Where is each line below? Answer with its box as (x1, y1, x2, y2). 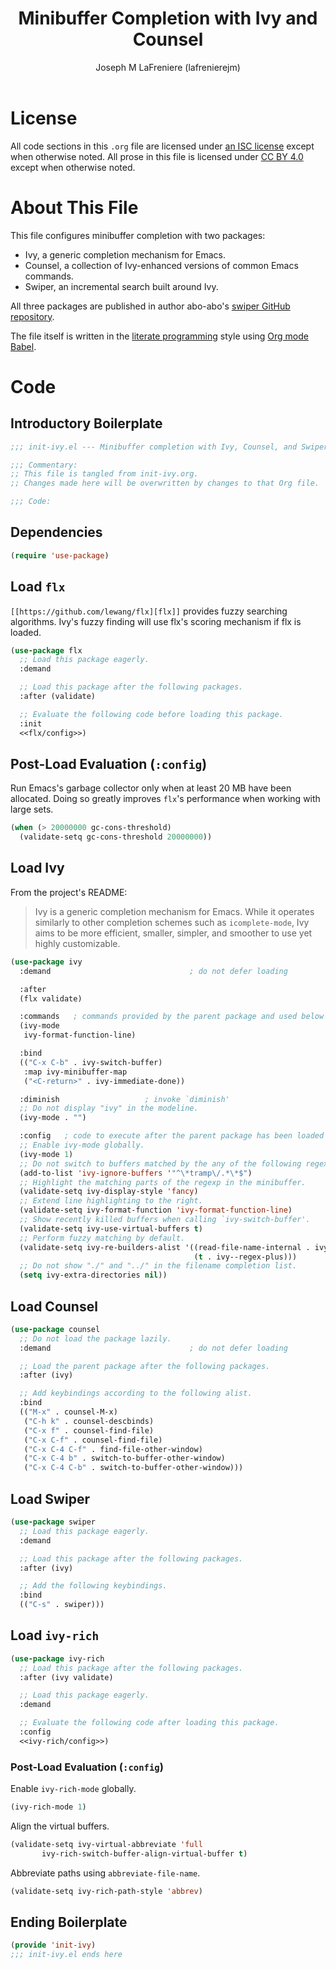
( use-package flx (10, 645, 83, 656)
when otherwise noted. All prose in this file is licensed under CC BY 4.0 (10, 150, 304, 162)
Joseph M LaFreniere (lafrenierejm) (95, 61, 241, 73)
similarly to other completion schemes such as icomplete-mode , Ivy (34, 916, 310, 928)
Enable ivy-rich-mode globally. (10, 1783, 137, 1795)
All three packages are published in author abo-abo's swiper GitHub (10, 300, 291, 312)
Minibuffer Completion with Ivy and (18, 7, 318, 30)
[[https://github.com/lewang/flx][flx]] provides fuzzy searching (10, 605, 288, 617)
